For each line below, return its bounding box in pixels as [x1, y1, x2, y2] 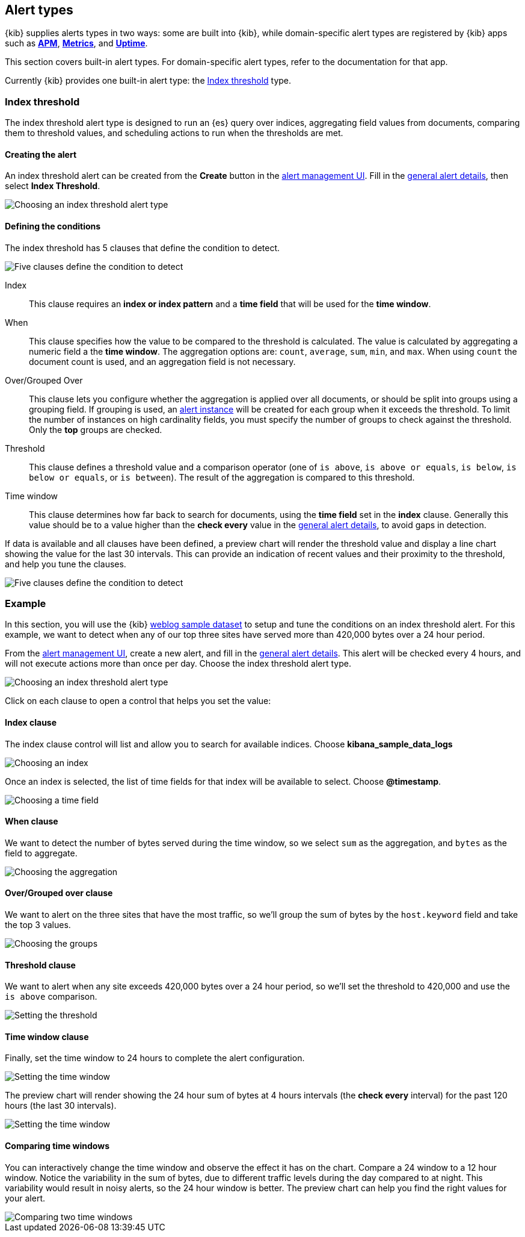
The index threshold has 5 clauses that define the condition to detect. [5, 242, 280, 253]
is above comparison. [5, 991, 97, 1002]
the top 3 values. [5, 920, 71, 930]
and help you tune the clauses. [5, 558, 126, 569]
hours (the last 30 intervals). [5, 1100, 117, 1111]
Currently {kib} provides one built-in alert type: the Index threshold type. [5, 75, 292, 86]
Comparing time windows [5, 1141, 109, 1151]
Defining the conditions [5, 221, 101, 231]
